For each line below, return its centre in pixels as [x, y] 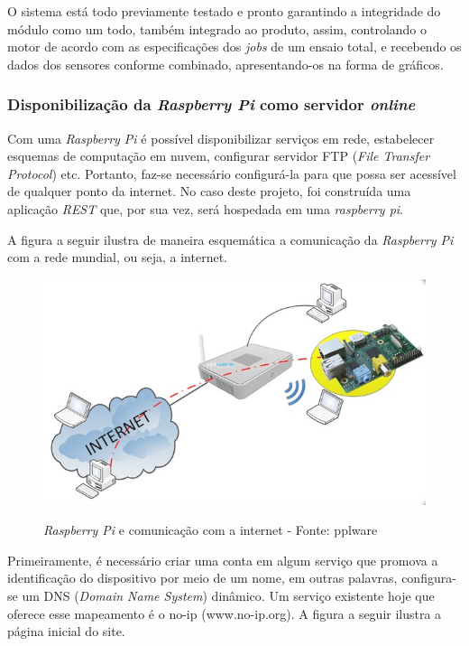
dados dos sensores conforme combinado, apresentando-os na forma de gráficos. [225, 64]
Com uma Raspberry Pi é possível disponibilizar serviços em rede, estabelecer [221, 138]
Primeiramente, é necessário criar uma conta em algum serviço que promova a [223, 560]
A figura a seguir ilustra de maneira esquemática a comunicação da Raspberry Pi [230, 239]
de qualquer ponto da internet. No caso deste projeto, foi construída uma [209, 191]
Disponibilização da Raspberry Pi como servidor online [212, 104]
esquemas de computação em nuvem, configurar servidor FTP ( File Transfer [219, 156]
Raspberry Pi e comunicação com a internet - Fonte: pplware [211, 530]
